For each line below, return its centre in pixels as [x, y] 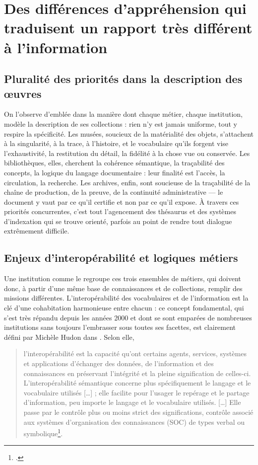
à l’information [56, 47]
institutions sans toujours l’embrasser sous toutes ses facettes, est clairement [120, 327]
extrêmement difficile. [37, 231]
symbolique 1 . [43, 432]
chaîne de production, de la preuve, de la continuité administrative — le [114, 192]
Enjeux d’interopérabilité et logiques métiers [121, 258]
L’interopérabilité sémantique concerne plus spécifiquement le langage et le [137, 383]
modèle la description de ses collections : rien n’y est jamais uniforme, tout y [121, 123]
